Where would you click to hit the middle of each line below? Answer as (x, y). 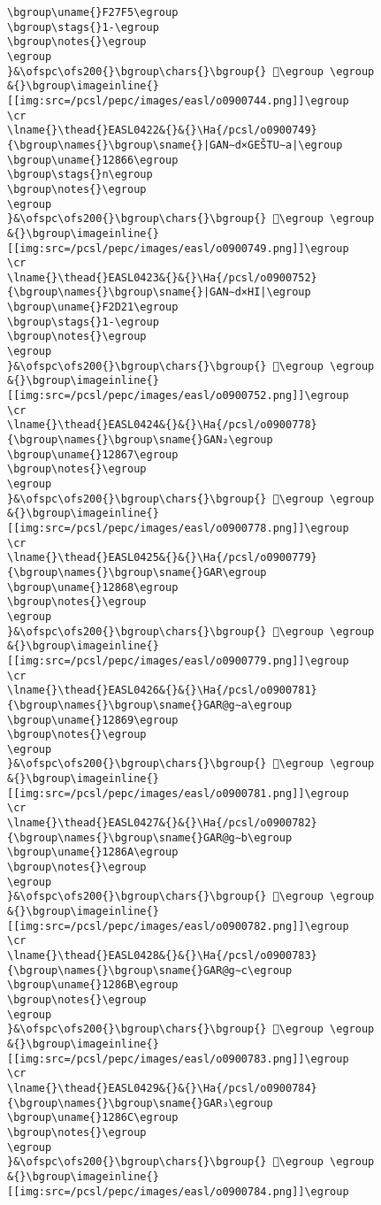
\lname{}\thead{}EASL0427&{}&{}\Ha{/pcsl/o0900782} (162, 823)
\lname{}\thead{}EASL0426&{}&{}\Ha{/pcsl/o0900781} (162, 691)
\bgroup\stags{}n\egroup (80, 175)
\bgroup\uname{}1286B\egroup (93, 985)
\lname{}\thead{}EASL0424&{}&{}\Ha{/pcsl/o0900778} (162, 425)
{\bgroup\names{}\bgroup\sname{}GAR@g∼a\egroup (150, 705)
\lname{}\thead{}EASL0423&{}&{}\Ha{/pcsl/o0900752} (162, 277)
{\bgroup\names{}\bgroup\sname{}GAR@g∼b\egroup (150, 837)
